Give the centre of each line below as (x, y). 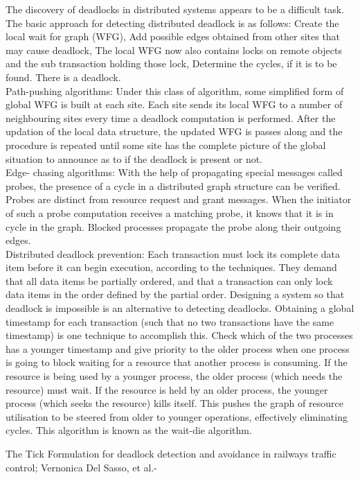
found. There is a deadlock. (63, 77)
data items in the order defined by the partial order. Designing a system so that (175, 294)
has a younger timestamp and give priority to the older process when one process (178, 348)
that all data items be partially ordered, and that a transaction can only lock (169, 280)
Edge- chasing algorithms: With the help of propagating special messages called (174, 172)
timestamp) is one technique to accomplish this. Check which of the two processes (179, 335)
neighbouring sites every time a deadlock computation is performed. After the (171, 117)
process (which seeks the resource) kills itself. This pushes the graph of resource (174, 403)
